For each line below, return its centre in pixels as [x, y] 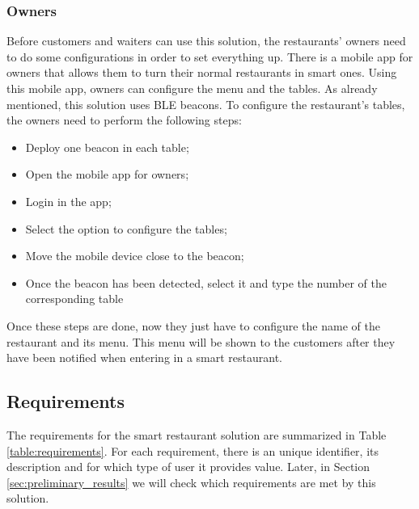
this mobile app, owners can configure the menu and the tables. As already [192, 88]
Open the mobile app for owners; [107, 174]
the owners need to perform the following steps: [124, 120]
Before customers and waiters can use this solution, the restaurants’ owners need [206, 41]
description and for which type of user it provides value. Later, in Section [188, 467]
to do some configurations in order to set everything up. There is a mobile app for [210, 56]
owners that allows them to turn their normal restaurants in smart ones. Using [202, 72]
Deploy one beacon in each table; [107, 147]
